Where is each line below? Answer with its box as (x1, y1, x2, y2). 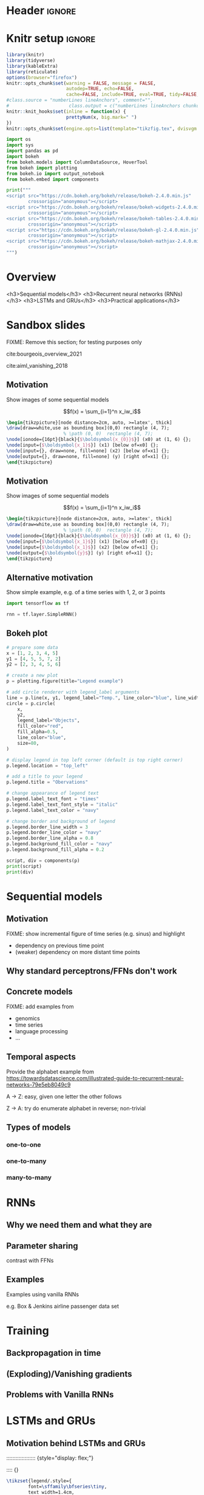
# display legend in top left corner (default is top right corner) (6, 757, 183, 763)
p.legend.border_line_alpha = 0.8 (6, 835, 94, 842)
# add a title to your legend (6, 773, 83, 780)
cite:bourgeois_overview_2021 (6, 350, 82, 357)
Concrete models (6, 986, 73, 997)
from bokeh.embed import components (6, 176, 99, 182)
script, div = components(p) (6, 858, 80, 864)
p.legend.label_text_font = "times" (6, 796, 99, 802)
